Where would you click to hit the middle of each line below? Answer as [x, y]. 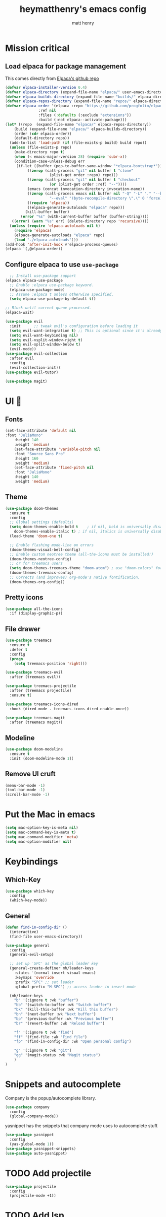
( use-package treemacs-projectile [41, 686]
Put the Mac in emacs [50, 814]
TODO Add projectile [48, 1173]
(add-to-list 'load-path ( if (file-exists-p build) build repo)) [78, 143]
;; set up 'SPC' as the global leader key [54, 964]
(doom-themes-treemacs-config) [42, 573]
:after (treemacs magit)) [36, 722]
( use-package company [27, 1107]
